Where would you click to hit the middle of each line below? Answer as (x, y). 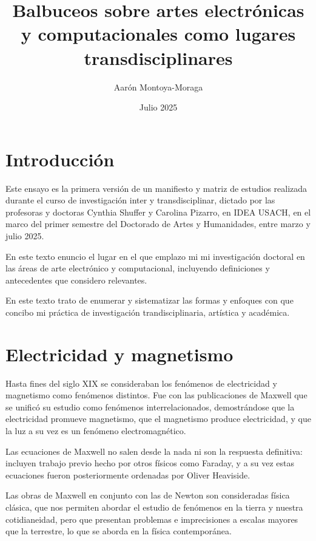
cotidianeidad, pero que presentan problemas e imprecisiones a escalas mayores (152, 519)
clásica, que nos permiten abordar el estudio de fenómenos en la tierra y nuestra (154, 507)
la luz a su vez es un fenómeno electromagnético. (96, 431)
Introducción (60, 159)
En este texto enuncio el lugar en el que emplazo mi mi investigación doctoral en (155, 256)
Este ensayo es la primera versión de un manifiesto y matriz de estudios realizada (156, 188)
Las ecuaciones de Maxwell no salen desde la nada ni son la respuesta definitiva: (154, 451)
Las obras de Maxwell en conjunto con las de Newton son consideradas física (148, 495)
